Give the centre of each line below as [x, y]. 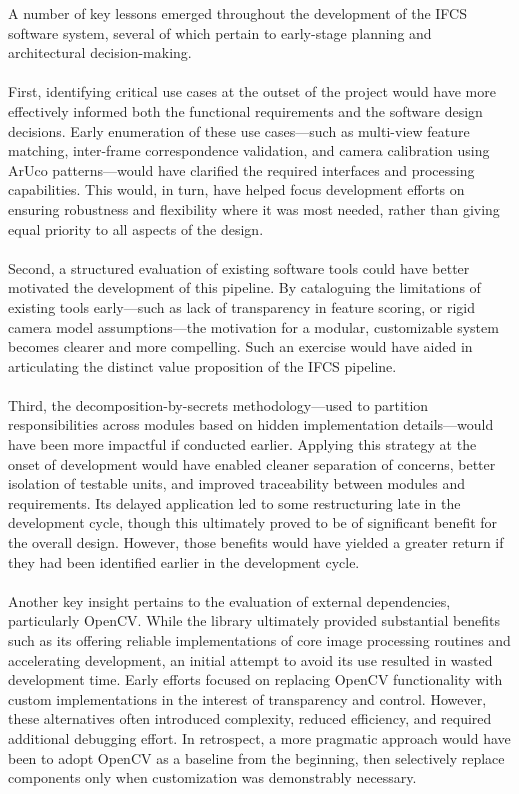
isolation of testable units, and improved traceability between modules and [236, 483]
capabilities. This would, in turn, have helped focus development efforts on [236, 189]
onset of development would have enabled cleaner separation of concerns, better [252, 463]
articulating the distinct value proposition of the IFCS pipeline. [202, 365]
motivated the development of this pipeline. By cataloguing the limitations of [244, 287]
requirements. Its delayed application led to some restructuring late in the [234, 502]
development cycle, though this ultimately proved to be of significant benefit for [253, 522]
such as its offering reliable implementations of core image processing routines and [259, 640]
